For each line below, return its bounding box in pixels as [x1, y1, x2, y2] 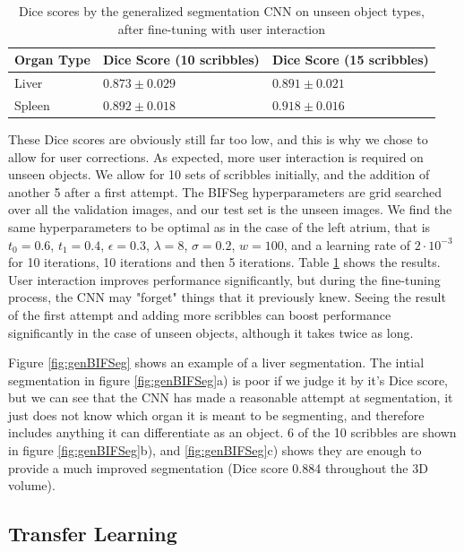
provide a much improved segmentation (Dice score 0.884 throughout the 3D [8, 458, 428, 477]
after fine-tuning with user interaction [117, 19, 326, 38]
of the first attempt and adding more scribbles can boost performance [8, 305, 391, 323]
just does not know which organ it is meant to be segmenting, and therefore [8, 405, 425, 424]
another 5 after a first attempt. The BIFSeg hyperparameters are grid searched [8, 182, 442, 201]
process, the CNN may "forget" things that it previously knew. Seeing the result [8, 288, 446, 306]
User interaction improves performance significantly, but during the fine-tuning [8, 270, 441, 289]
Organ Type [14, 50, 90, 69]
